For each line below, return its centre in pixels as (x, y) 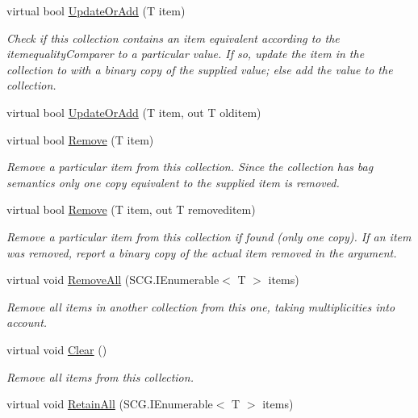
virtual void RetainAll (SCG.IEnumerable (110, 404)
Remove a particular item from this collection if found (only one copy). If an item (209, 236)
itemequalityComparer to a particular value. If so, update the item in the (186, 54)
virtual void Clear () (57, 349)
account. (27, 322)
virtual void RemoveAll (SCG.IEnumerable (113, 280)
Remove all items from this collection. (100, 376)
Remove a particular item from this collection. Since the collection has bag (190, 167)
